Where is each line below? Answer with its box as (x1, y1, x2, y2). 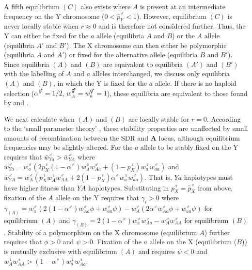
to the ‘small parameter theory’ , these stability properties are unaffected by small (4, 123, 248, 133)
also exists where (80, 1, 131, 11)
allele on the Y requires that (55, 192, 139, 203)
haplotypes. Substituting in (88, 182, 169, 192)
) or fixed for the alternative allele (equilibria (64, 49, 198, 60)
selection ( (4, 88, 34, 98)
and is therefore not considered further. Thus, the (98, 21, 246, 31)
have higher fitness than (4, 182, 75, 192)
